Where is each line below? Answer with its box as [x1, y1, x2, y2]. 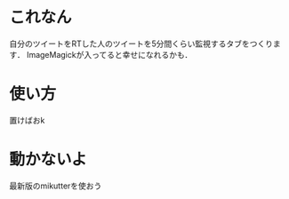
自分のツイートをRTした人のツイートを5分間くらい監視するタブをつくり [9, 38, 274, 49]
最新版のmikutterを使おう [9, 180, 102, 191]
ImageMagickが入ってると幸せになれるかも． [26, 49, 193, 60]
